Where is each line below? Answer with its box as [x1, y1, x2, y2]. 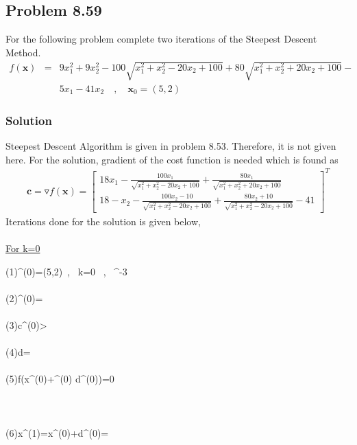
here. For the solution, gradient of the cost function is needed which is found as [5, 152, 338, 166]
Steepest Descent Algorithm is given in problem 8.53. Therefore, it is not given [5, 139, 336, 153]
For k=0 [5, 241, 40, 255]
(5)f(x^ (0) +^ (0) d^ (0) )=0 [5, 372, 114, 386]
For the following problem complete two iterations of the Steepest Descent [5, 32, 317, 46]
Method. [5, 45, 41, 59]
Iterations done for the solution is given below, [5, 214, 201, 228]
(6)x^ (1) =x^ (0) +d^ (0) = [5, 425, 109, 440]
